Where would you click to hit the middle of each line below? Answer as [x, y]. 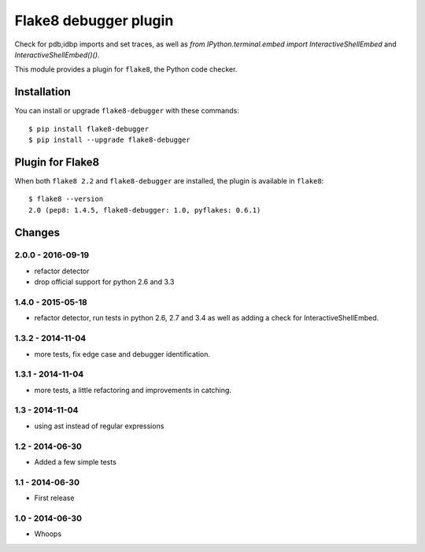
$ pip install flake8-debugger [89, 129]
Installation [42, 92]
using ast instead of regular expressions [99, 426]
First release [54, 498]
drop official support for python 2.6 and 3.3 [104, 282]
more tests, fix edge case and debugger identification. [122, 354]
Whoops [48, 534]
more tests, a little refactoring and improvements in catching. [133, 390]
